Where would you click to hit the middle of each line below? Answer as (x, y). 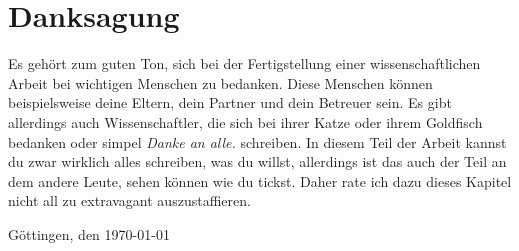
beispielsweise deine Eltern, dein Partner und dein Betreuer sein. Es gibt (230, 102)
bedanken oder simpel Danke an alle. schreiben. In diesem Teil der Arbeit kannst (257, 141)
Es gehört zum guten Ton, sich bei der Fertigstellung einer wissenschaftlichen (244, 63)
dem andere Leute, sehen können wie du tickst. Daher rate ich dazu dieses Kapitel (260, 180)
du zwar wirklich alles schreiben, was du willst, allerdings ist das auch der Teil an (257, 161)
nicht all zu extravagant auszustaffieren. (129, 200)
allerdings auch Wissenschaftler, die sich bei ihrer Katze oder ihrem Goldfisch (245, 121)
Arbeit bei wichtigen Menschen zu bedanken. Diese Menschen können (220, 82)
